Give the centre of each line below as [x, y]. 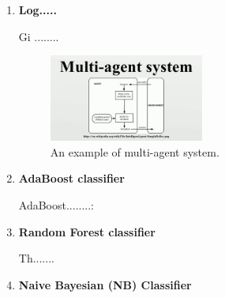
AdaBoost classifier [71, 178]
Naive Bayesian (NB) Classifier [105, 284]
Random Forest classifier [87, 231]
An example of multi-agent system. [135, 151]
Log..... [37, 9]
